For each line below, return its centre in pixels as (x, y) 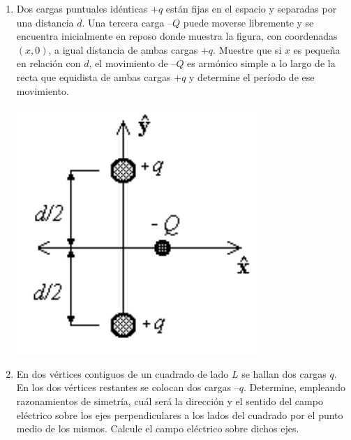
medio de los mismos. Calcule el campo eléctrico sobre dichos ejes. (158, 428)
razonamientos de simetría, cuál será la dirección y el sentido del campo (170, 401)
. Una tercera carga (123, 22)
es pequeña (317, 49)
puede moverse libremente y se (248, 22)
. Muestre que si (247, 49)
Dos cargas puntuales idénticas (82, 8)
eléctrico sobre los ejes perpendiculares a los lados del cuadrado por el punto (180, 415)
